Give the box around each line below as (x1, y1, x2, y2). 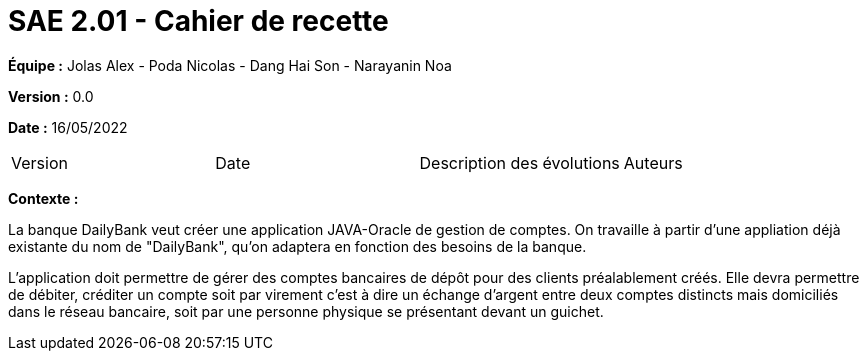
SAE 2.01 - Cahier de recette (8, 4, 389, 38)
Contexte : (8, 189, 79, 207)
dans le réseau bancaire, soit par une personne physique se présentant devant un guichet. (8, 302, 604, 320)
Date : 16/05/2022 (8, 118, 128, 136)
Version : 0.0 (8, 87, 94, 105)
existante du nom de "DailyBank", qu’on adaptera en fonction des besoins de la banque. (8, 237, 587, 255)
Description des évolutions (419, 152, 620, 173)
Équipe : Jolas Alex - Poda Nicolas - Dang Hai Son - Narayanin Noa (8, 56, 452, 74)
